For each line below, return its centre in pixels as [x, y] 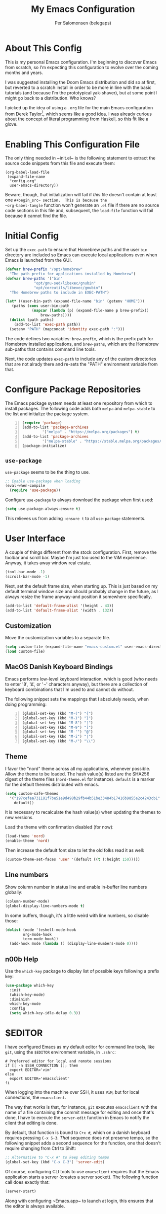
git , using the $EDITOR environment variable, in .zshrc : [61, 1052]
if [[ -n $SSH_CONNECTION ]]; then [42, 1066]
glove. [11, 124]
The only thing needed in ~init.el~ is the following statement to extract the [80, 158]
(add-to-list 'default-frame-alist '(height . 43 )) [59, 606]
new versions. [19, 818]
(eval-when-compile [25, 486]
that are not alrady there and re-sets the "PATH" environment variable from [82, 364]
